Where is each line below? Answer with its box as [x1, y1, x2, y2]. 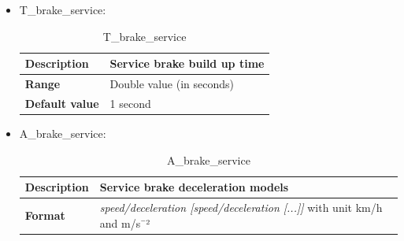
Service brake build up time [109, 55, 265, 72]
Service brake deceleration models [99, 179, 289, 195]
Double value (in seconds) [109, 76, 234, 92]
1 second [109, 95, 151, 111]
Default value [24, 95, 99, 111]
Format [24, 206, 65, 223]
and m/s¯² [99, 214, 150, 231]
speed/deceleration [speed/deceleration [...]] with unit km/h [99, 199, 383, 215]
